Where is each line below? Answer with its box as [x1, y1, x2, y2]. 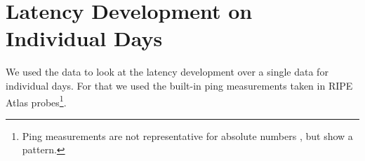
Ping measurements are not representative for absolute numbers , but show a [22, 128, 353, 143]
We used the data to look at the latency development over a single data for [6, 64, 328, 79]
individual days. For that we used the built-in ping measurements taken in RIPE [6, 78, 353, 92]
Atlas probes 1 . [6, 92, 67, 109]
